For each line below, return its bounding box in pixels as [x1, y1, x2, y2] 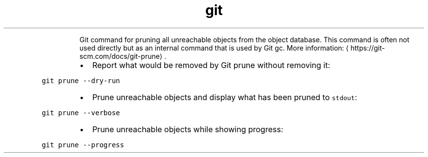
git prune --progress [42, 140, 124, 149]
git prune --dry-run [42, 76, 120, 85]
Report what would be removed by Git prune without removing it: [92, 60, 330, 70]
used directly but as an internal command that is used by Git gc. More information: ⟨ [79, 43, 349, 52]
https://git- [350, 43, 385, 52]
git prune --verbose [42, 108, 120, 117]
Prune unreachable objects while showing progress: [92, 124, 283, 134]
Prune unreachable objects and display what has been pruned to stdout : [92, 92, 357, 102]
